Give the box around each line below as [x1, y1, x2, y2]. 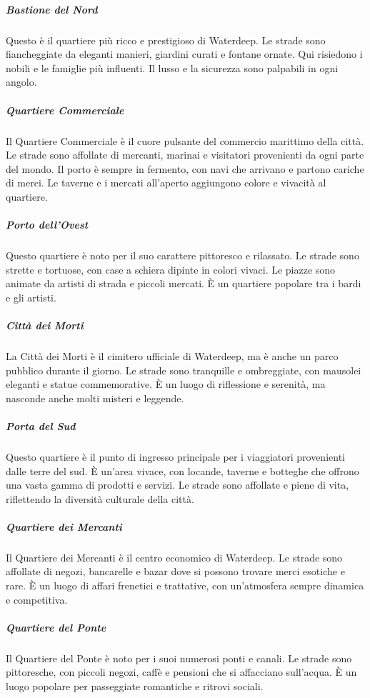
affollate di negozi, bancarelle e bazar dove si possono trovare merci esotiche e [6, 564, 345, 579]
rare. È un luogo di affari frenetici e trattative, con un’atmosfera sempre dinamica [6, 578, 364, 593]
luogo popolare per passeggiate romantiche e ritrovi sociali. [6, 678, 264, 693]
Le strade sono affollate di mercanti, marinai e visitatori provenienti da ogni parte [6, 147, 364, 162]
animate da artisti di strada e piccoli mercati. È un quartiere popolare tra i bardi [6, 276, 361, 291]
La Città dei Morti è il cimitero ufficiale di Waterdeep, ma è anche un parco [6, 348, 339, 363]
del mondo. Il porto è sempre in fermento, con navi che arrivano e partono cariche [6, 161, 364, 176]
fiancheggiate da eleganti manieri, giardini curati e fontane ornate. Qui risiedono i [6, 46, 363, 61]
